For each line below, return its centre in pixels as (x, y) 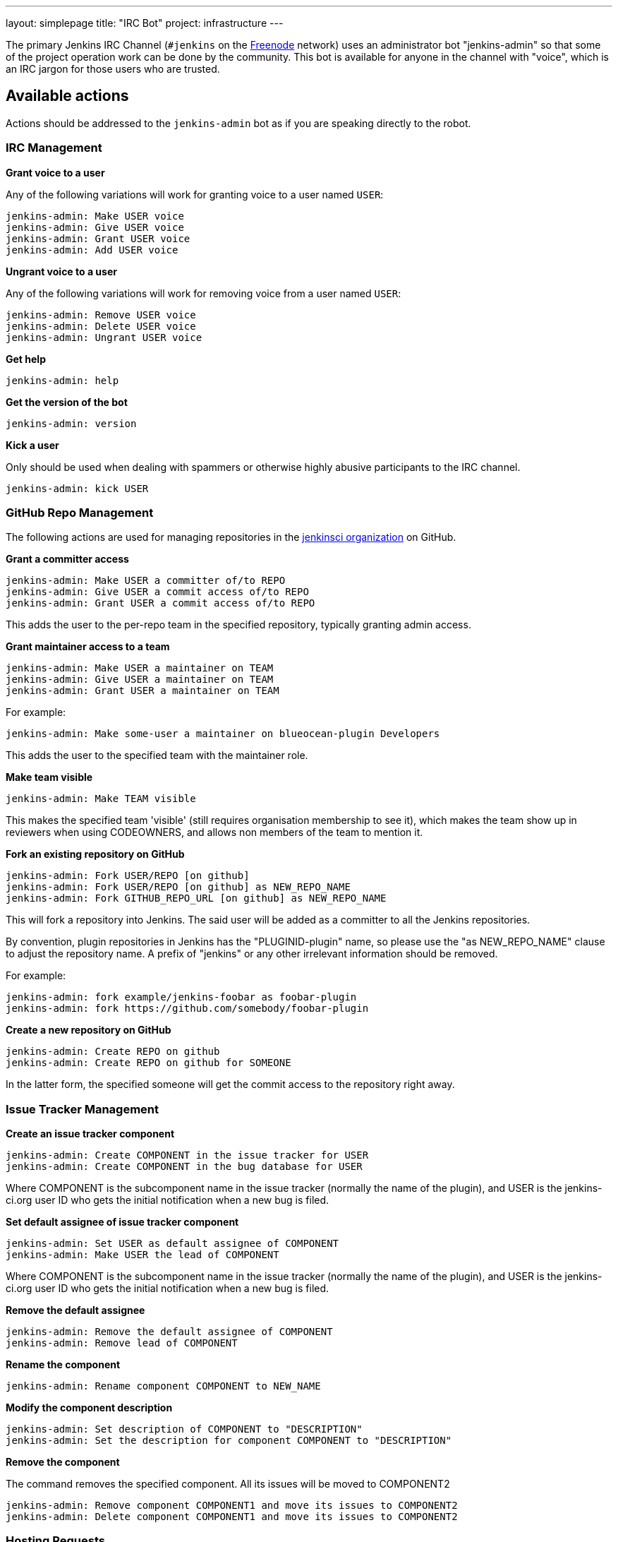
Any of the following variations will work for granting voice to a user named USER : (195, 194)
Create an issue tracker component (90, 1134)
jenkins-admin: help (62, 380)
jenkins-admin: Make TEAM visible (101, 799)
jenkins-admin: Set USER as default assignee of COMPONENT (172, 1244)
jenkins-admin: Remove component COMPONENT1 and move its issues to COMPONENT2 (232, 1506)
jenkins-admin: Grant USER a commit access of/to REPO (160, 603)
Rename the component (63, 1365)
